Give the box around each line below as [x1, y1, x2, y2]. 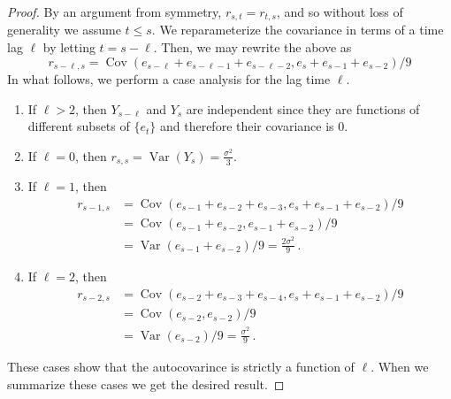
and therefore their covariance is [159, 117, 334, 135]
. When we [371, 357, 429, 376]
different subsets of [27, 117, 130, 135]
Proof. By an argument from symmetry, [7, 3, 222, 20]
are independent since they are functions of [186, 99, 420, 118]
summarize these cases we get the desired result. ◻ [7, 374, 285, 393]
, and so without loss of [276, 3, 403, 20]
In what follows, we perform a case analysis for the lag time [7, 70, 331, 88]
